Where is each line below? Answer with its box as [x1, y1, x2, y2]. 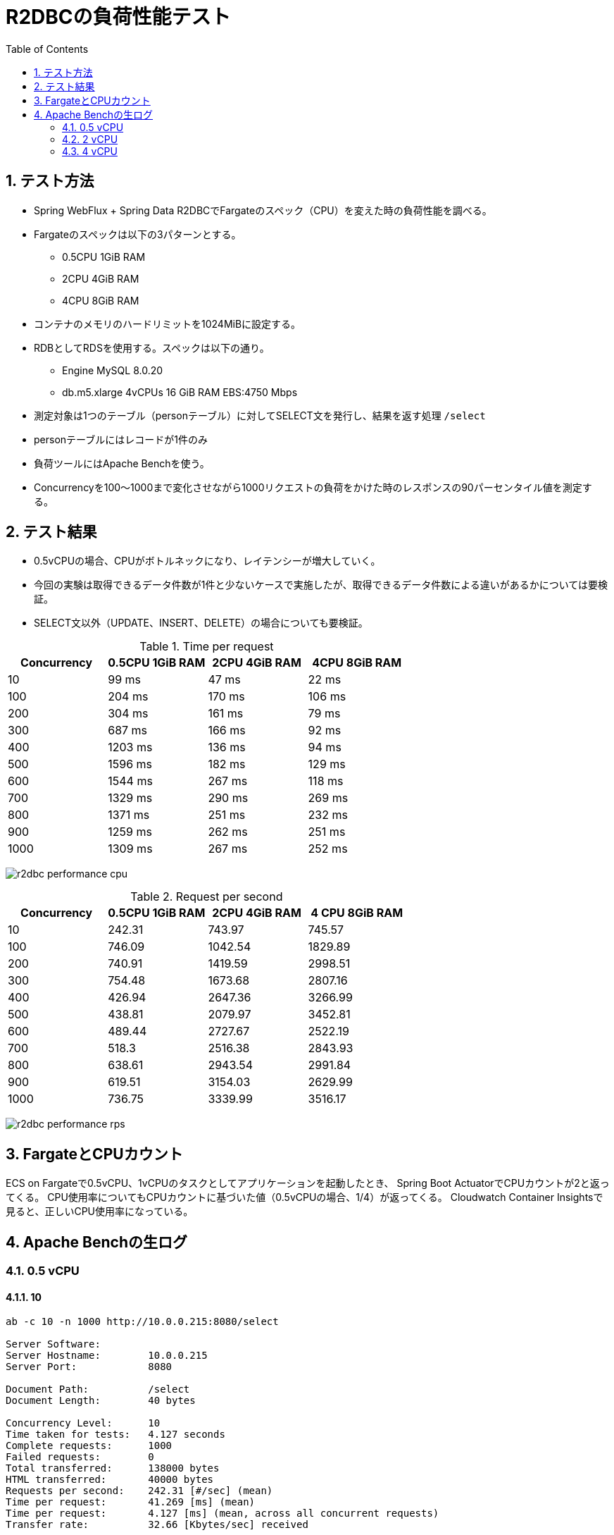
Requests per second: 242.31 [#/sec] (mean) [6, 1485, 273, 1497]
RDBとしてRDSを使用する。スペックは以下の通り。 [34, 341, 270, 354]
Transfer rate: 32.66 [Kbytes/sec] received [6, 1519, 308, 1531]
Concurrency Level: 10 [6, 1417, 161, 1429]
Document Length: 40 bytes [6, 1395, 196, 1407]
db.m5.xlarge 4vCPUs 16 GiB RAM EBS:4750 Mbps [62, 386, 298, 398]
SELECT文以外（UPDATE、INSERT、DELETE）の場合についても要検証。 [34, 617, 368, 629]
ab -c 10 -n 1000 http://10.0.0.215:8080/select [6, 1316, 279, 1328]
